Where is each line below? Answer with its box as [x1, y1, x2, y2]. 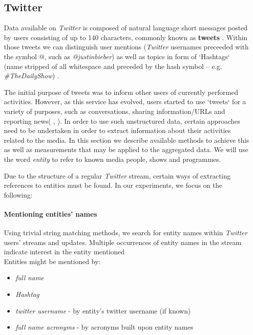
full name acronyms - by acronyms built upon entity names [15, 322, 193, 332]
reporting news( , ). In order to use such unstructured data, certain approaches [4, 115, 240, 126]
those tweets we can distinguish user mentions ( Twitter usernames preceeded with [4, 42, 249, 52]
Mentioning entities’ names [4, 208, 97, 219]
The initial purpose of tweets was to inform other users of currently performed [4, 87, 238, 97]
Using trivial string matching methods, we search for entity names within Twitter [4, 227, 248, 238]
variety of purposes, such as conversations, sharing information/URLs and [4, 106, 225, 116]
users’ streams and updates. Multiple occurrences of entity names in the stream [4, 237, 242, 247]
